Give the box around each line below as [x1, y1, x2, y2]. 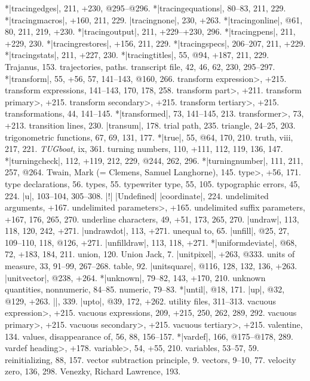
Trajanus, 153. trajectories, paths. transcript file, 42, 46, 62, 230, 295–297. [5, 60, 275, 72]
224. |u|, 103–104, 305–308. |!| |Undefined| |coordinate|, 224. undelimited [5, 189, 269, 202]
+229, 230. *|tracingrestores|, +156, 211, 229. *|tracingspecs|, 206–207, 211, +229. [5, 36, 306, 49]
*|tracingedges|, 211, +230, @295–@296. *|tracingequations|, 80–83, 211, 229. [5, 2, 286, 14]
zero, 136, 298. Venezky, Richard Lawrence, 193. [5, 365, 181, 377]
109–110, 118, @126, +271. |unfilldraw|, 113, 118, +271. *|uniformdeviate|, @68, [5, 236, 297, 248]
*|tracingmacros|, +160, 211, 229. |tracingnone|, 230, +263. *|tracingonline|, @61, [5, 13, 303, 26]
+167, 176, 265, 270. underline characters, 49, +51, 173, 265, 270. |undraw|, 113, [5, 212, 299, 225]
